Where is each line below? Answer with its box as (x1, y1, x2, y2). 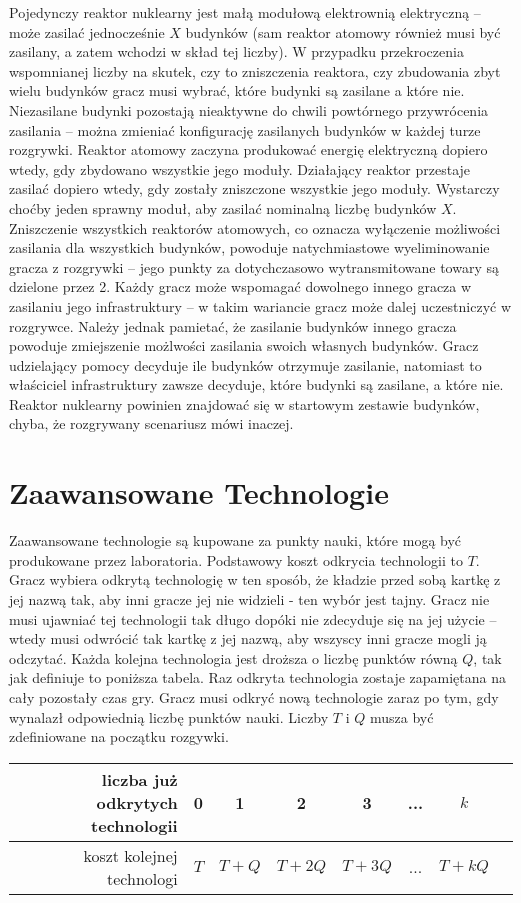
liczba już (101, 767, 178, 791)
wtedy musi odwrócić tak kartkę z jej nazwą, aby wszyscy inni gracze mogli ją (9, 628, 487, 649)
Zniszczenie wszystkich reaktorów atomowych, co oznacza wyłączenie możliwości (9, 217, 501, 238)
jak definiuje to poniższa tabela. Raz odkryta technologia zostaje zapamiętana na (9, 667, 507, 688)
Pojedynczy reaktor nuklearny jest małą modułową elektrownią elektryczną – (9, 2, 481, 22)
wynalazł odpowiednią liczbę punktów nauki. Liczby (9, 706, 329, 727)
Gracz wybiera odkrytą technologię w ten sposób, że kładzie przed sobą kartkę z (9, 569, 501, 590)
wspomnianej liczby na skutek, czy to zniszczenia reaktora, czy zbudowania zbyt (9, 60, 501, 81)
